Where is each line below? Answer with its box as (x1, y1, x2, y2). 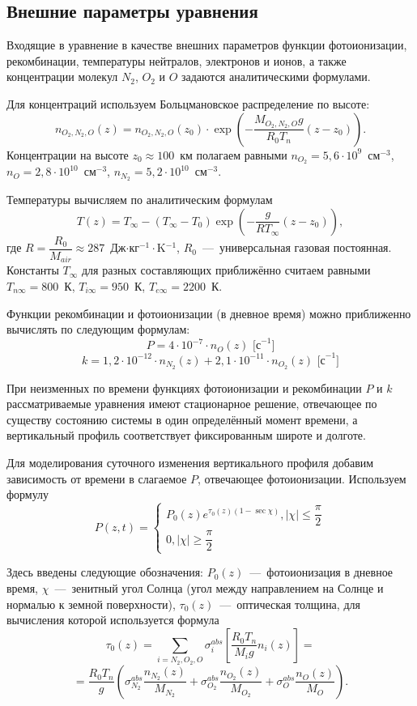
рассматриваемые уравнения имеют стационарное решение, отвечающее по (6, 395, 377, 412)
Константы (6, 262, 59, 279)
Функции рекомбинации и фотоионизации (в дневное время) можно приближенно (6, 304, 411, 321)
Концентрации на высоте (6, 146, 129, 163)
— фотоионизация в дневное (249, 564, 394, 581)
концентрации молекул (6, 68, 118, 85)
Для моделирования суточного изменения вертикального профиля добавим (6, 454, 374, 471)
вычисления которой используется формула (6, 611, 219, 628)
